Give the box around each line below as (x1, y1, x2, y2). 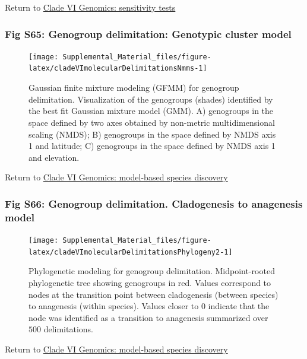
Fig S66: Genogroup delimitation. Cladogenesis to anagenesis (5, 196, 303, 211)
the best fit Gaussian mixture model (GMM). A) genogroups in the (29, 104, 274, 117)
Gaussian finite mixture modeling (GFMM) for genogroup (29, 81, 239, 94)
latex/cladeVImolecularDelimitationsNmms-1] (29, 64, 207, 73)
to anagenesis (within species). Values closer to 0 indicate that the (29, 300, 270, 312)
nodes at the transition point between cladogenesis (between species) (29, 288, 278, 300)
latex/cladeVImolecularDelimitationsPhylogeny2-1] (29, 247, 233, 256)
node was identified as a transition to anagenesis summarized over (29, 311, 268, 323)
